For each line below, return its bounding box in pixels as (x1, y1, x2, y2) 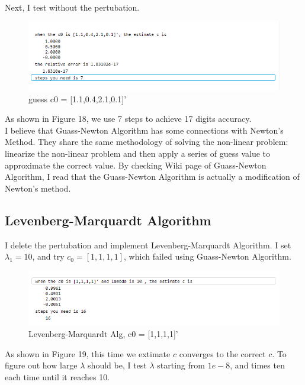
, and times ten (230, 359, 285, 371)
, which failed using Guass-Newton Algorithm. (124, 250, 291, 263)
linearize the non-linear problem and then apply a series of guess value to (5, 147, 271, 160)
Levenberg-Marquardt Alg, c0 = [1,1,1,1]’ (28, 328, 178, 340)
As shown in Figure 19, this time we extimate (5, 347, 171, 360)
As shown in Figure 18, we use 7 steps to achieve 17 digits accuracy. (5, 112, 252, 125)
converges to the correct (179, 347, 266, 360)
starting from (157, 359, 205, 371)
